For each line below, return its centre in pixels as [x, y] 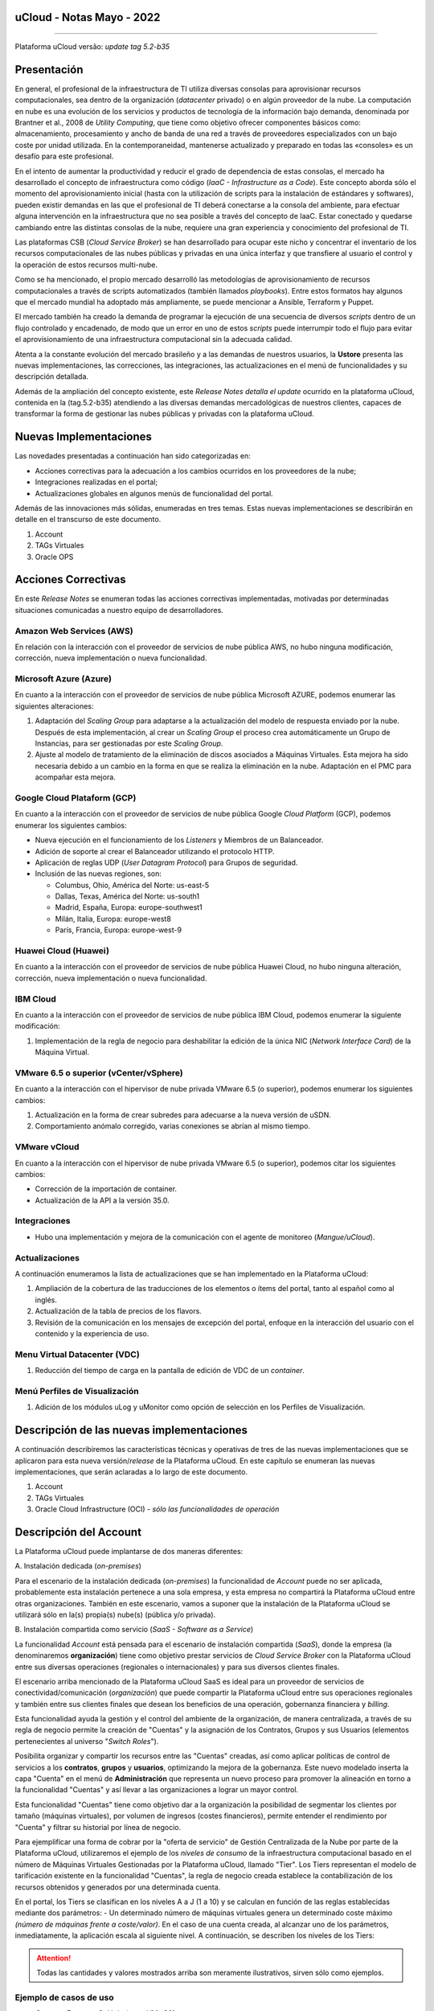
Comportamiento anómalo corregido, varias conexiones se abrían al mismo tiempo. [173, 1126]
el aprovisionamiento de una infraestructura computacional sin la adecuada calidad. [154, 339]
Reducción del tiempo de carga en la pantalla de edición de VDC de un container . [170, 1371]
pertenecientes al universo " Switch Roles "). [87, 1741]
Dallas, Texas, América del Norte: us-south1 [127, 896]
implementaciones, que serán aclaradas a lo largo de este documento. [131, 1471]
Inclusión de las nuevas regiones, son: [98, 874]
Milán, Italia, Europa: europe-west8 [113, 919]
